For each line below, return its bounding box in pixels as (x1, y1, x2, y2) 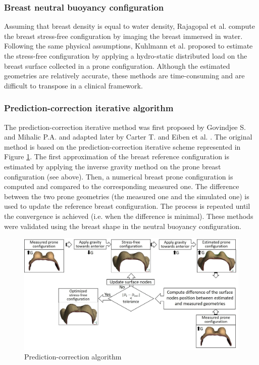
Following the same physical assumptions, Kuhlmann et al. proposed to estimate (4, 40, 253, 51)
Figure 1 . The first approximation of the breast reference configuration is (4, 151, 229, 162)
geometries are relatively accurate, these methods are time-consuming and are (4, 70, 245, 81)
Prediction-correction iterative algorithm (4, 102, 174, 114)
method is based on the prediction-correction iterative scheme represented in (4, 141, 241, 152)
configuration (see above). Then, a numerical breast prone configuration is (4, 171, 233, 181)
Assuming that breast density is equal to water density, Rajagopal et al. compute (4, 21, 255, 31)
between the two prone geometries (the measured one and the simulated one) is (4, 191, 249, 201)
